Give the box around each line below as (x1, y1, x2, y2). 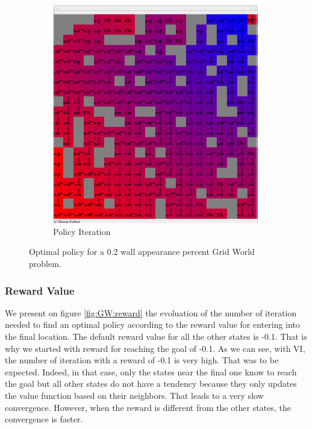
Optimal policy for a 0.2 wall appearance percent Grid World (29, 245, 255, 258)
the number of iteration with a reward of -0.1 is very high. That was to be (5, 354, 279, 366)
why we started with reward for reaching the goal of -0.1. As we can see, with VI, (5, 342, 305, 354)
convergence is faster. (5, 413, 83, 425)
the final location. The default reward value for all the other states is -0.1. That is (5, 330, 307, 343)
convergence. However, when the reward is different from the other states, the (5, 401, 291, 413)
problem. (29, 257, 61, 270)
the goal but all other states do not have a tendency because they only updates (5, 377, 297, 390)
